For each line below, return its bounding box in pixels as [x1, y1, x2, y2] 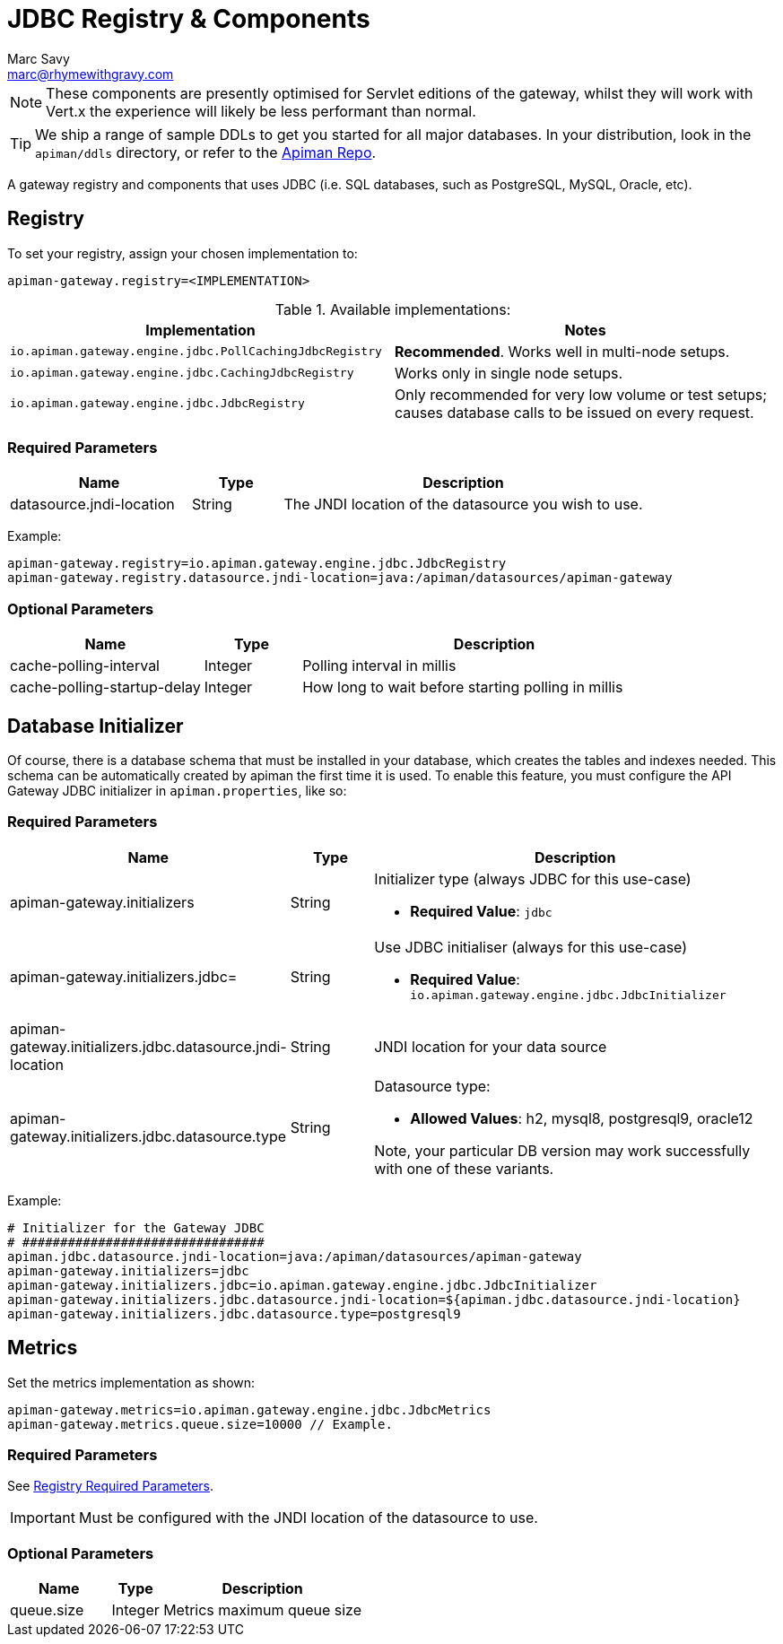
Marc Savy [7, 50, 70, 66]
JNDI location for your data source [374, 1037, 607, 1056]
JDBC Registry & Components [7, 4, 370, 34]
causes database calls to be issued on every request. [395, 403, 754, 422]
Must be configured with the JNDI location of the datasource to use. [78, 1509, 538, 1527]
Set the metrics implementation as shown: [7, 1374, 256, 1390]
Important [10, 1509, 75, 1527]
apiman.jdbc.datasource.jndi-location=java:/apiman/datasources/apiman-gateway [7, 1248, 582, 1264]
